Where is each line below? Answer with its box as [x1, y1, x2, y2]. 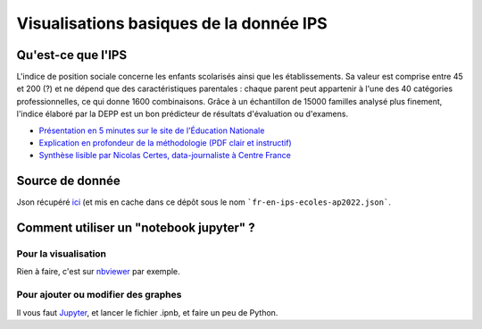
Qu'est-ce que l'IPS [16, 47, 128, 63]
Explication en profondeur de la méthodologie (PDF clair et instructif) [38, 138, 292, 148]
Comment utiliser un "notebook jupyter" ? [16, 220, 255, 236]
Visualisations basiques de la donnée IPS [16, 13, 328, 33]
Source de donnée [16, 173, 120, 189]
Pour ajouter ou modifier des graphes [16, 289, 182, 301]
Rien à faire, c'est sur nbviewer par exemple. [16, 266, 180, 277]
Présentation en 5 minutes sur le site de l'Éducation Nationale [38, 125, 265, 136]
